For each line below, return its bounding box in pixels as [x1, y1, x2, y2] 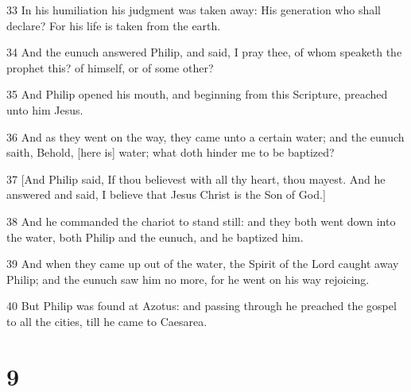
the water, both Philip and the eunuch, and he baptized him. [6, 228, 304, 245]
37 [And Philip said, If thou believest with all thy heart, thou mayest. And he [6, 170, 386, 187]
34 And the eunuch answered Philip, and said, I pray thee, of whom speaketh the [6, 44, 402, 60]
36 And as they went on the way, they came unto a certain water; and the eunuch [6, 128, 405, 145]
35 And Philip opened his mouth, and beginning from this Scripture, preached [6, 86, 388, 103]
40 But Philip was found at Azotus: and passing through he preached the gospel [6, 297, 397, 314]
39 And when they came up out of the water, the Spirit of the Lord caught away [6, 255, 399, 272]
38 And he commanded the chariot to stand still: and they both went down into [6, 212, 396, 229]
